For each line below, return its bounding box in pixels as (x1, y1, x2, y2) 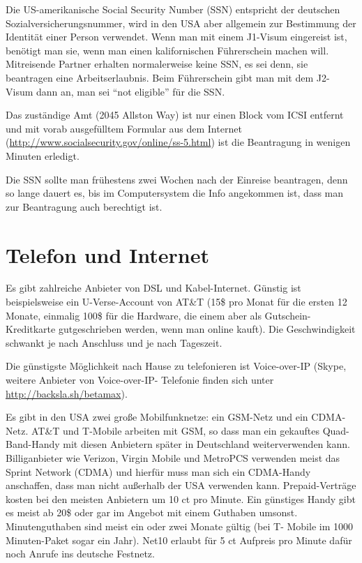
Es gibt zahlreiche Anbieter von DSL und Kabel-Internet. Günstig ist (6, 280, 301, 295)
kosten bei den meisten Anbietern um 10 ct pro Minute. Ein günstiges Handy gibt (6, 491, 356, 506)
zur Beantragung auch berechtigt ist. (6, 199, 163, 213)
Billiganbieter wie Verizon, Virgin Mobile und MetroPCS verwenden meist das (6, 450, 340, 465)
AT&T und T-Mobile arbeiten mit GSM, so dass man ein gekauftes (31, 423, 319, 437)
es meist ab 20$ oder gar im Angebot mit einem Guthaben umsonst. (6, 505, 298, 520)
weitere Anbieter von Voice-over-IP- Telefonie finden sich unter (6, 373, 274, 386)
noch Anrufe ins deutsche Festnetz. (6, 546, 155, 561)
